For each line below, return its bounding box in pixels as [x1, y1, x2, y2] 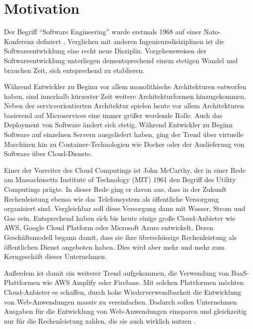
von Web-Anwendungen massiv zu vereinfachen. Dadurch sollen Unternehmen [4, 296, 237, 306]
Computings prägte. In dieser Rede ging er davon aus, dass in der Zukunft [4, 184, 227, 194]
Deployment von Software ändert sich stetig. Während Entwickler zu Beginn [4, 119, 233, 130]
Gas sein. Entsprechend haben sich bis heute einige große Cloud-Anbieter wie [4, 212, 235, 223]
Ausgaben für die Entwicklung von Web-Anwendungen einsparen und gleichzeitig [4, 306, 247, 316]
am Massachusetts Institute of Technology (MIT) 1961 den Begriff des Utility [4, 174, 236, 185]
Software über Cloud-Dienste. [4, 148, 92, 159]
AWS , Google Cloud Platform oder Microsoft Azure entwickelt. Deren [4, 222, 213, 233]
